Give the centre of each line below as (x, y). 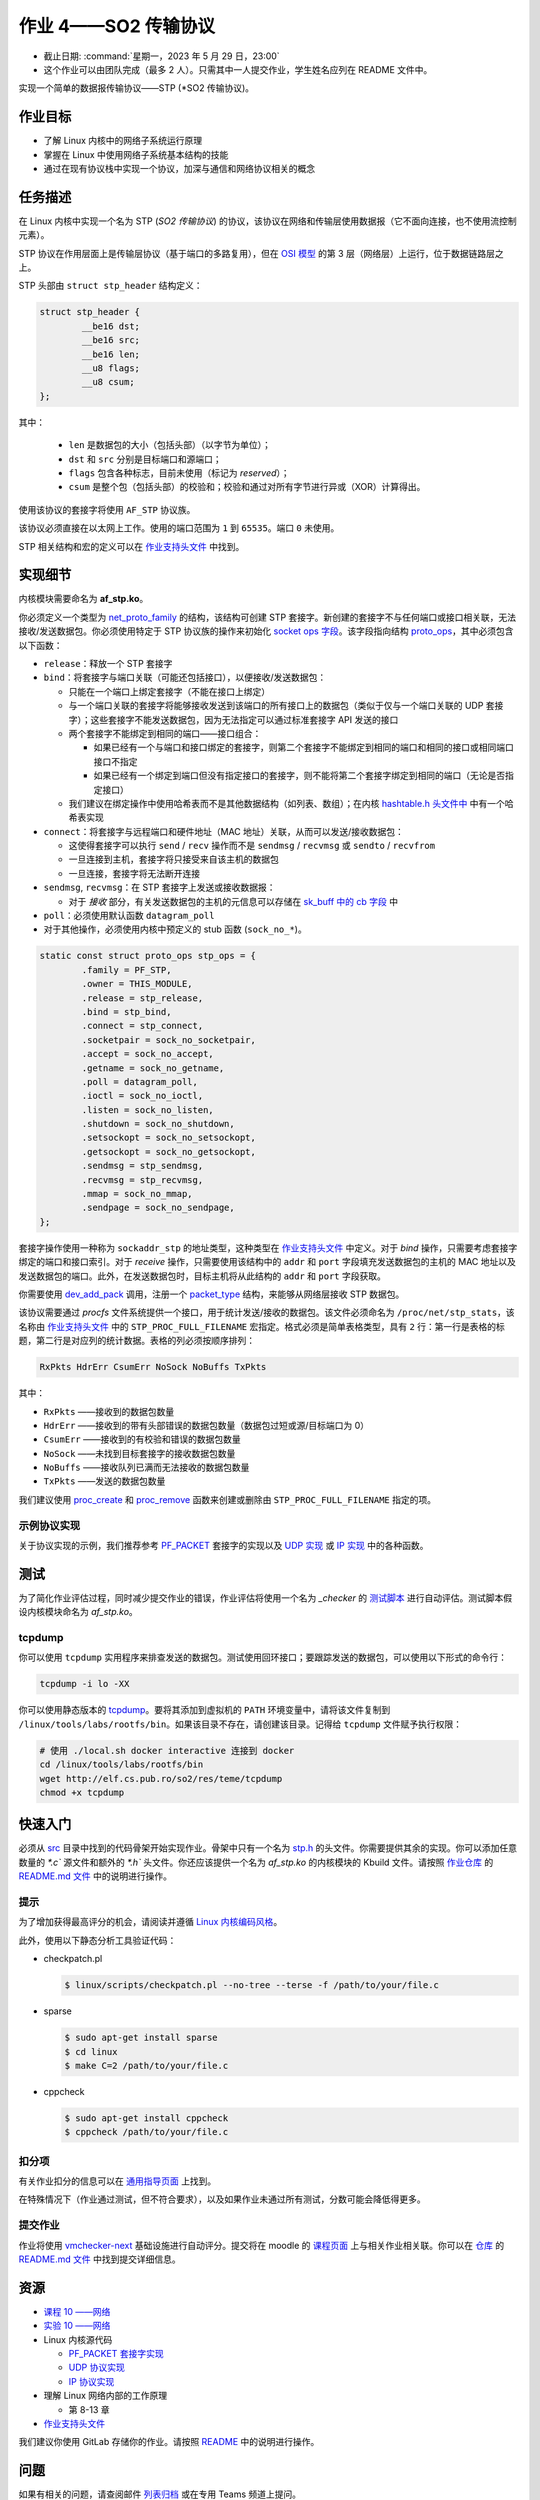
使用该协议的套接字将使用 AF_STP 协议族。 (107, 509)
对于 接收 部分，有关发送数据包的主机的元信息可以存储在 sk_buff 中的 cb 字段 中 (233, 901)
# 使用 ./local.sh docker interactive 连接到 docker (167, 1750)
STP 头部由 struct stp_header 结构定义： (111, 286)
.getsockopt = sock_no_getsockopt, (169, 1151)
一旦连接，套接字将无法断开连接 (134, 873)
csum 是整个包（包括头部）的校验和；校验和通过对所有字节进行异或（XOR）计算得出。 (247, 487)
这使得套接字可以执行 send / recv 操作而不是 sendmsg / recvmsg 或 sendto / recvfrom (251, 846)
